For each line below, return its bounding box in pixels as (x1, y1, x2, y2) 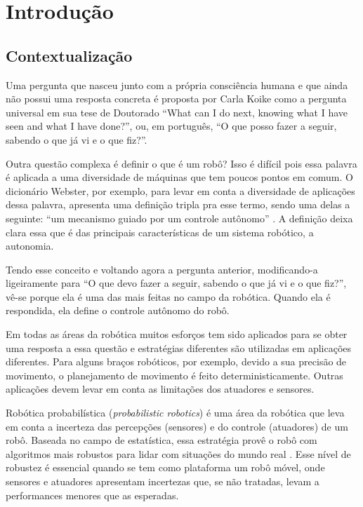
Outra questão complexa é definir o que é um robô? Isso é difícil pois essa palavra (6, 156, 357, 170)
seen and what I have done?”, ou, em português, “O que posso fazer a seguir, (6, 119, 337, 133)
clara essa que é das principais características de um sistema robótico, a (6, 224, 314, 239)
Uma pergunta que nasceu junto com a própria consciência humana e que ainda (6, 77, 348, 92)
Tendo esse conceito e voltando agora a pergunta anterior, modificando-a (6, 262, 318, 276)
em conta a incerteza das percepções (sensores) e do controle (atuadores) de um (6, 419, 348, 433)
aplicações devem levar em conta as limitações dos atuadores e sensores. (6, 381, 315, 396)
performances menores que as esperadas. (6, 487, 179, 502)
